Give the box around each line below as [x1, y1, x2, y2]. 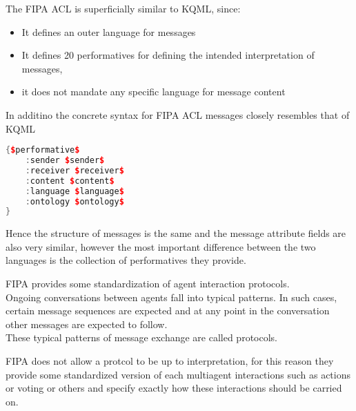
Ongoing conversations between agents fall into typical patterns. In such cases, [6, 289, 337, 304]
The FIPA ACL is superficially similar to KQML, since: [6, 1, 241, 15]
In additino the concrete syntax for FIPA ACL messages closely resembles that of [6, 107, 350, 122]
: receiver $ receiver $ [25, 165, 124, 175]
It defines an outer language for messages [21, 24, 196, 39]
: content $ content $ [25, 175, 115, 186]
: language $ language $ [25, 186, 124, 196]
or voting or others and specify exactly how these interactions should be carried [6, 381, 342, 395]
